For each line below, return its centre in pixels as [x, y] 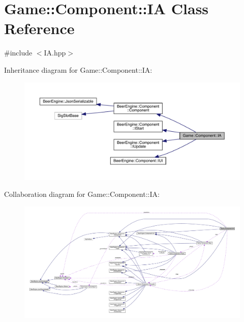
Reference [39, 28]
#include [18, 53]
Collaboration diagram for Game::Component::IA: [82, 194]
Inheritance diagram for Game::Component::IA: [78, 69]
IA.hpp [55, 53]
